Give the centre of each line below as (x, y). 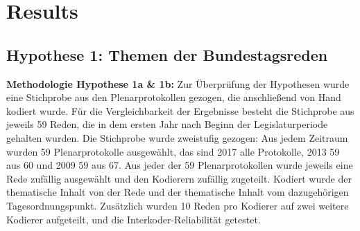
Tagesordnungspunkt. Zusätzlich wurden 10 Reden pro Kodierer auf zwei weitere (178, 205)
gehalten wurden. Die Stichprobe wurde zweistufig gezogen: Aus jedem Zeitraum (177, 137)
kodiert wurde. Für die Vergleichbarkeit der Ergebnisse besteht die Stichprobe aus (180, 110)
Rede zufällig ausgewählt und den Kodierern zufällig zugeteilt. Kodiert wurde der (179, 178)
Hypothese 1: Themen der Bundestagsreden (167, 54)
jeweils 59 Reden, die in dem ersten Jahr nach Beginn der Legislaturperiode (167, 124)
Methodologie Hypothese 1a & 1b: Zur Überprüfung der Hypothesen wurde (178, 83)
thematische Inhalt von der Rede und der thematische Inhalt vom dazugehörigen (178, 192)
